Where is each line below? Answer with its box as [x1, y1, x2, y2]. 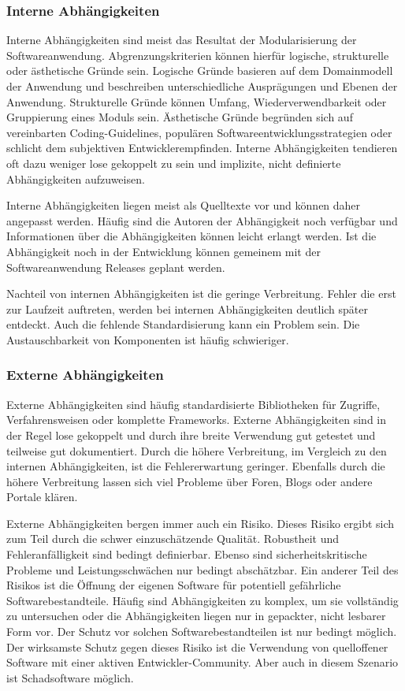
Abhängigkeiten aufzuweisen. [6, 170, 145, 187]
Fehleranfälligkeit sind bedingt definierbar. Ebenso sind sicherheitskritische [6, 546, 367, 563]
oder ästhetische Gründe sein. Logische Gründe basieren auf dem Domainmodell [6, 62, 393, 79]
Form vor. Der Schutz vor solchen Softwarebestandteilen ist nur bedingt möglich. [6, 623, 397, 640]
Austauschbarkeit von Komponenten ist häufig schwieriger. [6, 331, 289, 347]
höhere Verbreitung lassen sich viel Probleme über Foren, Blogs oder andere [6, 473, 373, 489]
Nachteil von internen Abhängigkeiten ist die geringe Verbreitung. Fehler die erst [6, 285, 396, 302]
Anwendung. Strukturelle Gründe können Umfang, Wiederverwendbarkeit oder [6, 93, 387, 110]
